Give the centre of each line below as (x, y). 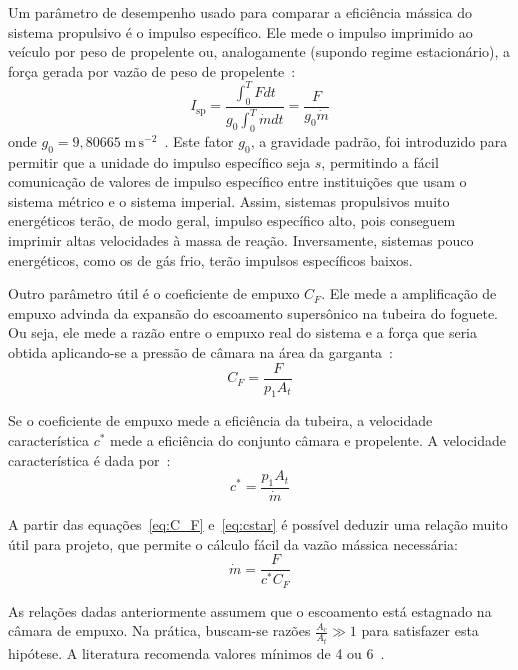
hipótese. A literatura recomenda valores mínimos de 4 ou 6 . (196, 652)
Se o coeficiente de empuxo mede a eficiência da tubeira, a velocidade (220, 420)
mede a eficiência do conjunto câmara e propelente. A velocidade (308, 440)
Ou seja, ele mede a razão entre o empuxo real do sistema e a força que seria (243, 332)
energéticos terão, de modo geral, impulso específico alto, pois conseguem (232, 220)
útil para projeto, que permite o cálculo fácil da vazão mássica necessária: (233, 543)
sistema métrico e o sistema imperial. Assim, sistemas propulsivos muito (229, 200)
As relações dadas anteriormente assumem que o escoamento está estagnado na (250, 610)
